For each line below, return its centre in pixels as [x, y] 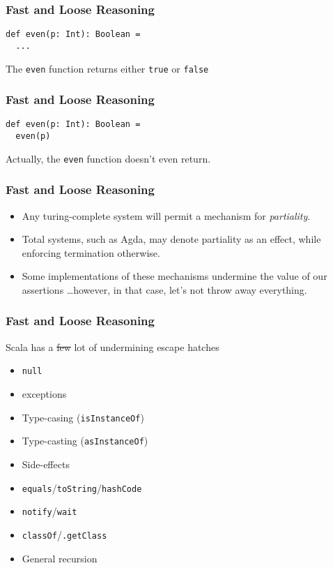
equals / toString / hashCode [82, 487]
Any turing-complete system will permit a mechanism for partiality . [166, 215]
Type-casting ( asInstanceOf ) [85, 441]
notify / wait [49, 511]
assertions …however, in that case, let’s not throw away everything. [164, 289]
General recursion [60, 558]
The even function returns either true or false [107, 68]
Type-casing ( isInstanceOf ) [83, 417]
